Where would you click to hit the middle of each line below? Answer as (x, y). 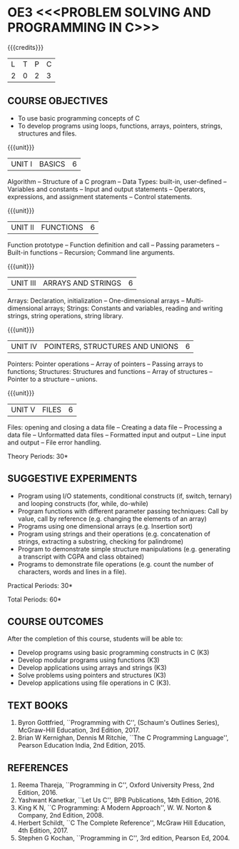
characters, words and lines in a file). (72, 571)
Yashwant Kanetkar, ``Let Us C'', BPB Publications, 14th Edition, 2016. (119, 800)
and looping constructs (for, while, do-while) (83, 503)
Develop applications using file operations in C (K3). (94, 683)
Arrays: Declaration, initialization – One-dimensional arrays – (96, 300)
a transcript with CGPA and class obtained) (81, 556)
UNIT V (23, 410)
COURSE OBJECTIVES (58, 101)
